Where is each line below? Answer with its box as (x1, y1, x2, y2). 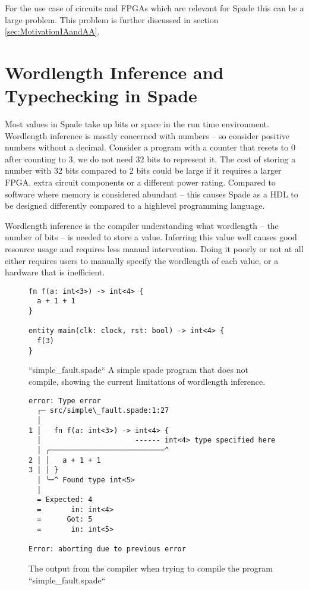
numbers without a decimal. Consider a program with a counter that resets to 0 (5, 141, 295, 153)
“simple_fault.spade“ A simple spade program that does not (29, 363, 248, 376)
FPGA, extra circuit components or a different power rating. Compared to (5, 176, 276, 189)
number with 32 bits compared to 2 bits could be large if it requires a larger (5, 164, 282, 177)
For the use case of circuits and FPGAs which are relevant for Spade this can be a (5, 2, 304, 14)
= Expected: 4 (37, 495, 93, 504)
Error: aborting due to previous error (29, 545, 186, 554)
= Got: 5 (37, 515, 93, 524)
